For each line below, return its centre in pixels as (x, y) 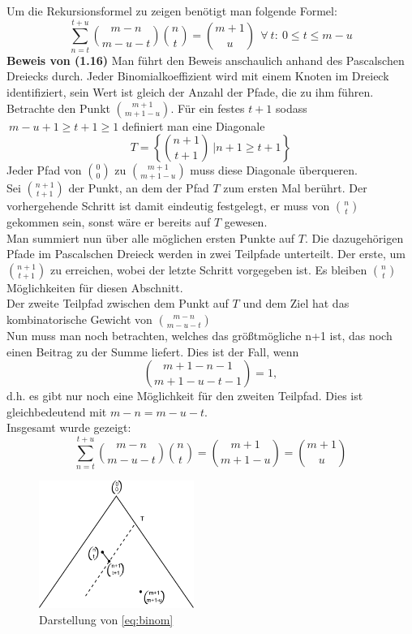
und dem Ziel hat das (296, 303)
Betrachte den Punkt (58, 108)
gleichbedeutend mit (57, 411)
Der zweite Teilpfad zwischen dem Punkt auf (118, 303)
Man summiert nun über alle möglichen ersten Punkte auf (151, 237)
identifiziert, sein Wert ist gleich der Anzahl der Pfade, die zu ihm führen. (190, 91)
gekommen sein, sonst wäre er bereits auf (109, 222)
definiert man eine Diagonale (193, 125)
